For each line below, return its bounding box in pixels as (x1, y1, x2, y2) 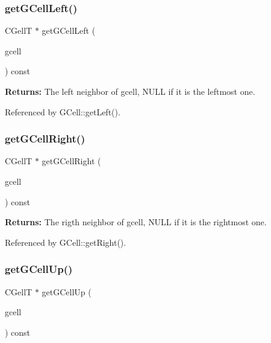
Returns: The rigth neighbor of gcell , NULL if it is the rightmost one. (5, 216, 267, 228)
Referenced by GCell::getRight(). (5, 236, 126, 248)
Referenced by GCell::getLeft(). (5, 105, 120, 118)
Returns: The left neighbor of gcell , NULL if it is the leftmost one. (5, 85, 255, 97)
